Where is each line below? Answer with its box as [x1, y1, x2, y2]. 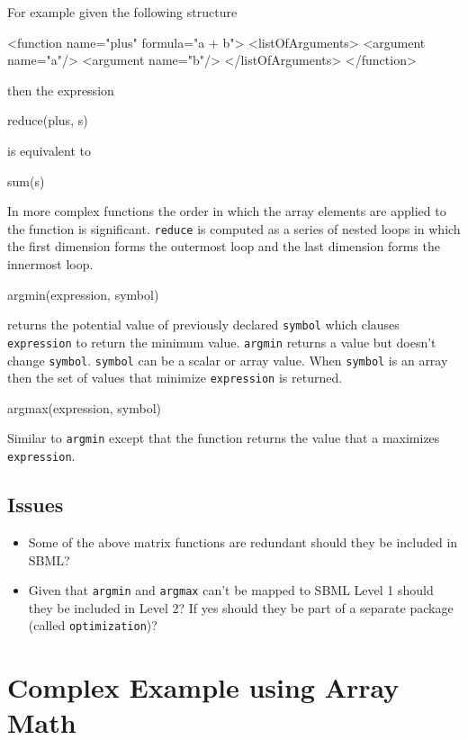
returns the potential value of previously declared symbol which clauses [7, 315, 400, 334]
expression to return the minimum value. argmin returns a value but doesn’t [7, 332, 436, 351]
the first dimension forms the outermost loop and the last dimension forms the [7, 237, 440, 256]
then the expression [7, 80, 114, 99]
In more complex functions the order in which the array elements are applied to [7, 202, 446, 221]
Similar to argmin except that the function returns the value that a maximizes [7, 429, 440, 447]
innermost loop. [7, 255, 94, 273]
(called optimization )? [28, 616, 157, 635]
